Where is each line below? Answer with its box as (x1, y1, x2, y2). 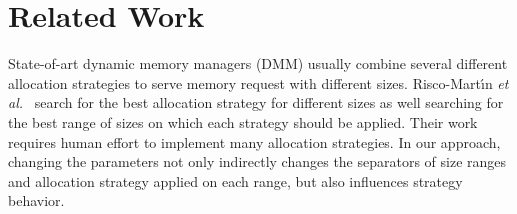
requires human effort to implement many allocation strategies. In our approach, (8, 131, 501, 152)
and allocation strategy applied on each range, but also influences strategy (8, 170, 463, 191)
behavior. (8, 190, 65, 211)
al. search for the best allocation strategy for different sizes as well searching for (8, 92, 504, 113)
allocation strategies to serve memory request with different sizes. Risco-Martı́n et (8, 72, 509, 93)
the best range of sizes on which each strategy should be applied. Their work (8, 111, 478, 132)
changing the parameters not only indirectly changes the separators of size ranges (8, 151, 507, 172)
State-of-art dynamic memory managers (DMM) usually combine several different (8, 53, 508, 74)
